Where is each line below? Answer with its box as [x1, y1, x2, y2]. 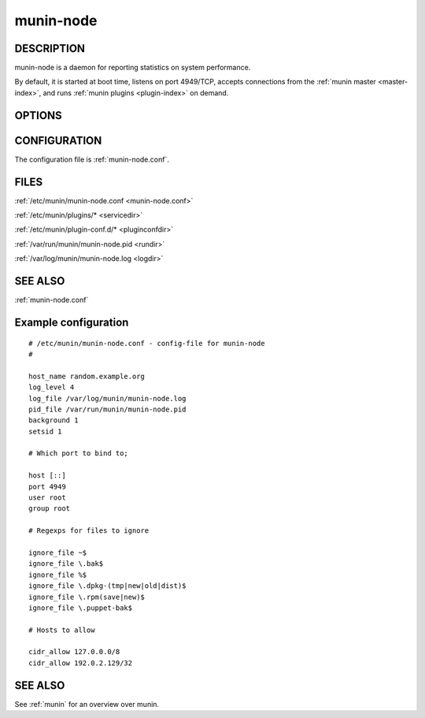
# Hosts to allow [28, 625, 95, 634]
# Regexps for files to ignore [28, 526, 150, 535]
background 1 [28, 416, 79, 425]
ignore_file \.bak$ [28, 560, 104, 568]
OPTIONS [14, 109, 62, 122]
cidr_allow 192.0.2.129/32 [28, 658, 133, 668]
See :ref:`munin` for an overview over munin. [14, 699, 160, 709]
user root [28, 493, 66, 502]
